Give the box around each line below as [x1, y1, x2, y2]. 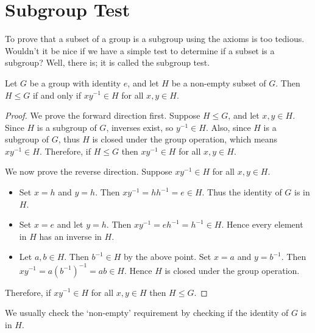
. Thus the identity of [202, 186, 282, 198]
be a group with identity [29, 76, 121, 89]
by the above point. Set [124, 250, 211, 263]
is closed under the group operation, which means [92, 133, 278, 145]
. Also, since [205, 121, 251, 133]
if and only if [32, 88, 81, 101]
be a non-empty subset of [171, 76, 266, 89]
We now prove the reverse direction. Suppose [5, 165, 172, 178]
